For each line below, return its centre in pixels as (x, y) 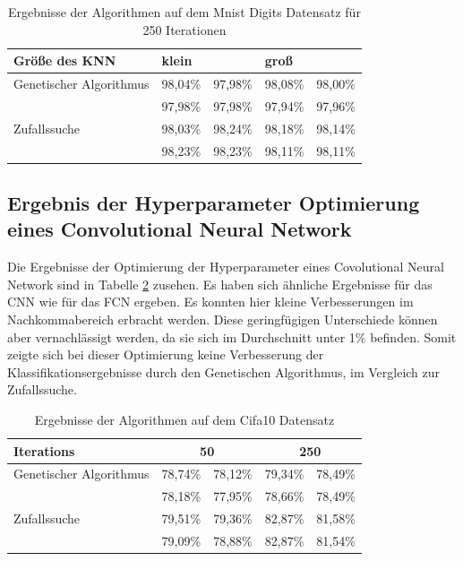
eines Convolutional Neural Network (180, 229)
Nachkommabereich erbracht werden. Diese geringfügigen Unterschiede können (223, 319)
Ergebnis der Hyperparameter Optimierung (214, 203)
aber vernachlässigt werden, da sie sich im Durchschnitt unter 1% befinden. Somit (232, 337)
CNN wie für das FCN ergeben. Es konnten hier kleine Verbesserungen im (210, 302)
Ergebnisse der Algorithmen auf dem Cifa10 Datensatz (184, 419)
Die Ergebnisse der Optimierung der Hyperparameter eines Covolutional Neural (226, 267)
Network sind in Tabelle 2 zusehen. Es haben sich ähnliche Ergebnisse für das (220, 284)
